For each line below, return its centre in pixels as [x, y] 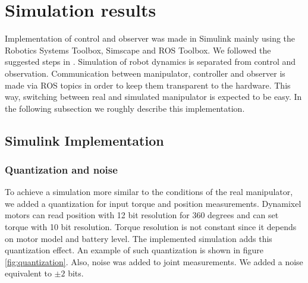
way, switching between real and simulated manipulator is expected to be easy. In [153, 97]
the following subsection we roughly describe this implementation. [125, 108]
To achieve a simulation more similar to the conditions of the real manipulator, [149, 192]
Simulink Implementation [84, 140]
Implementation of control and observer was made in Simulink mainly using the [150, 38]
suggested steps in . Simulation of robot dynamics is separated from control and [150, 62]
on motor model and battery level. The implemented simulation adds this [139, 238]
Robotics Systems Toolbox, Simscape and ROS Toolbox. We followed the [138, 50]
